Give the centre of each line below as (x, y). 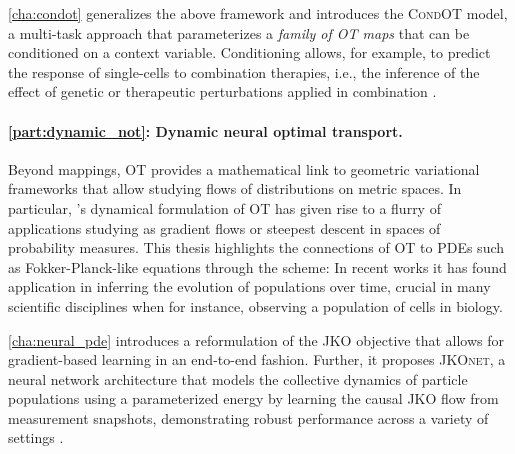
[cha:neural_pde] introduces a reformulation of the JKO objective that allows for (256, 339)
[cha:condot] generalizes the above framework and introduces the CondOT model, (258, 13)
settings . (36, 437)
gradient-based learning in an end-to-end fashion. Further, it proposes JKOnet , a (257, 359)
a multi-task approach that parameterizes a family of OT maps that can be (239, 32)
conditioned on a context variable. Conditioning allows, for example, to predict (249, 52)
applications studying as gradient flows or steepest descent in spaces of (224, 227)
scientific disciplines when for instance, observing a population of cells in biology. (255, 305)
